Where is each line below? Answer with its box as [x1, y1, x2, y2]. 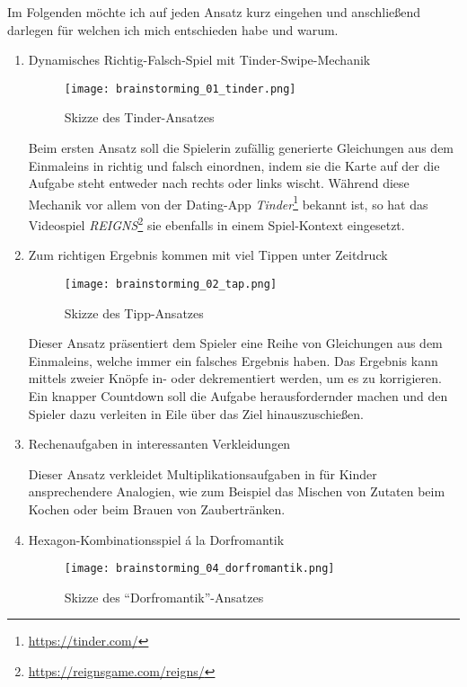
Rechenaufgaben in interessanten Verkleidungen [28, 434, 291, 453]
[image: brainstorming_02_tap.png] [64, 277, 278, 290]
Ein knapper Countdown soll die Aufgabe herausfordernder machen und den [28, 386, 448, 405]
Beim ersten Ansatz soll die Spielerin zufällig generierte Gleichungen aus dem [28, 138, 454, 157]
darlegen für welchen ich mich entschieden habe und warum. [7, 20, 339, 39]
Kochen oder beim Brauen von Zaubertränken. [28, 499, 286, 518]
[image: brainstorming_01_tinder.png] [64, 82, 296, 95]
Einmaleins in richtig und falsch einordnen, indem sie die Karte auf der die [28, 156, 440, 174]
